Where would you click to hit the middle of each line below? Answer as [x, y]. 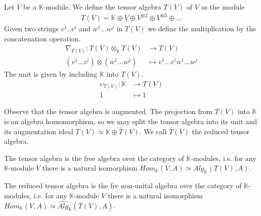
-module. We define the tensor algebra [102, 7]
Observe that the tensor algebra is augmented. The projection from [108, 111]
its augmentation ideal [39, 131]
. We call [153, 131]
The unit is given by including [51, 74]
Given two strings [31, 29]
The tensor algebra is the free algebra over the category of [94, 158]
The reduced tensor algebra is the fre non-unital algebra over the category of [123, 185]
